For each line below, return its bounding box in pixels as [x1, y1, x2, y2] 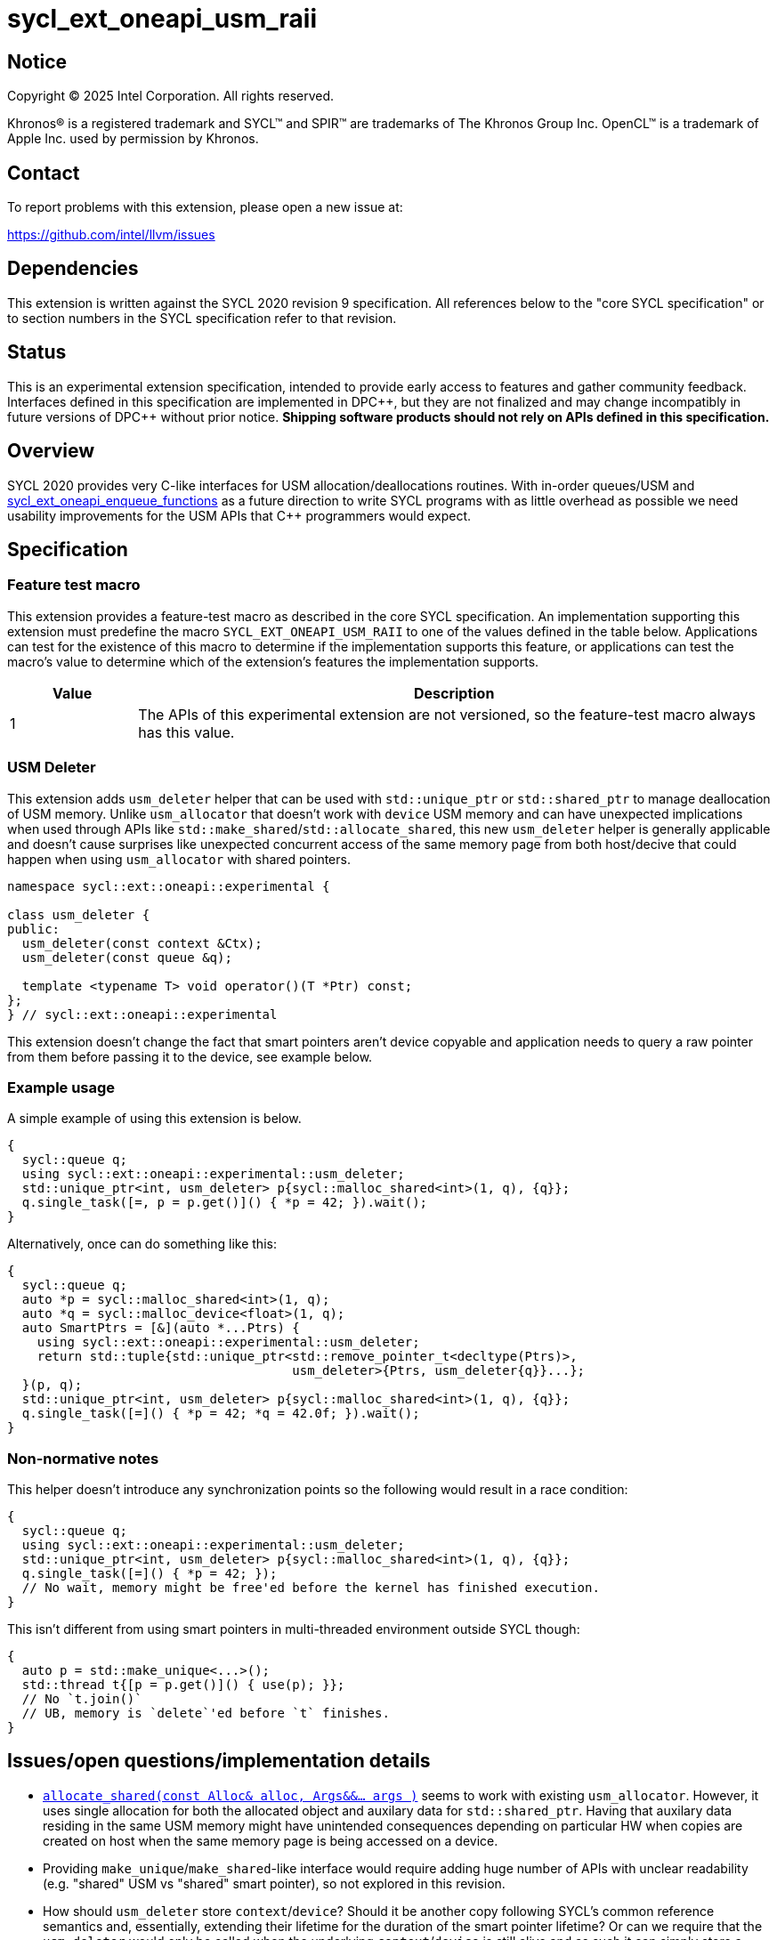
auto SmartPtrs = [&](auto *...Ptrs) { [21, 1321, 300, 1336]
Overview [7, 440, 95, 463]
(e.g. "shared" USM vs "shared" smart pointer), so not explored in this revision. [43, 1875, 506, 1891]
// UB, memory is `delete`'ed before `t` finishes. [21, 1706, 390, 1721]
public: [7, 921, 61, 936]
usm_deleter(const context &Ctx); [21, 935, 263, 950]
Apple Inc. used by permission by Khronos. [7, 131, 259, 147]
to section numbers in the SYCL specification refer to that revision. [7, 310, 397, 326]
